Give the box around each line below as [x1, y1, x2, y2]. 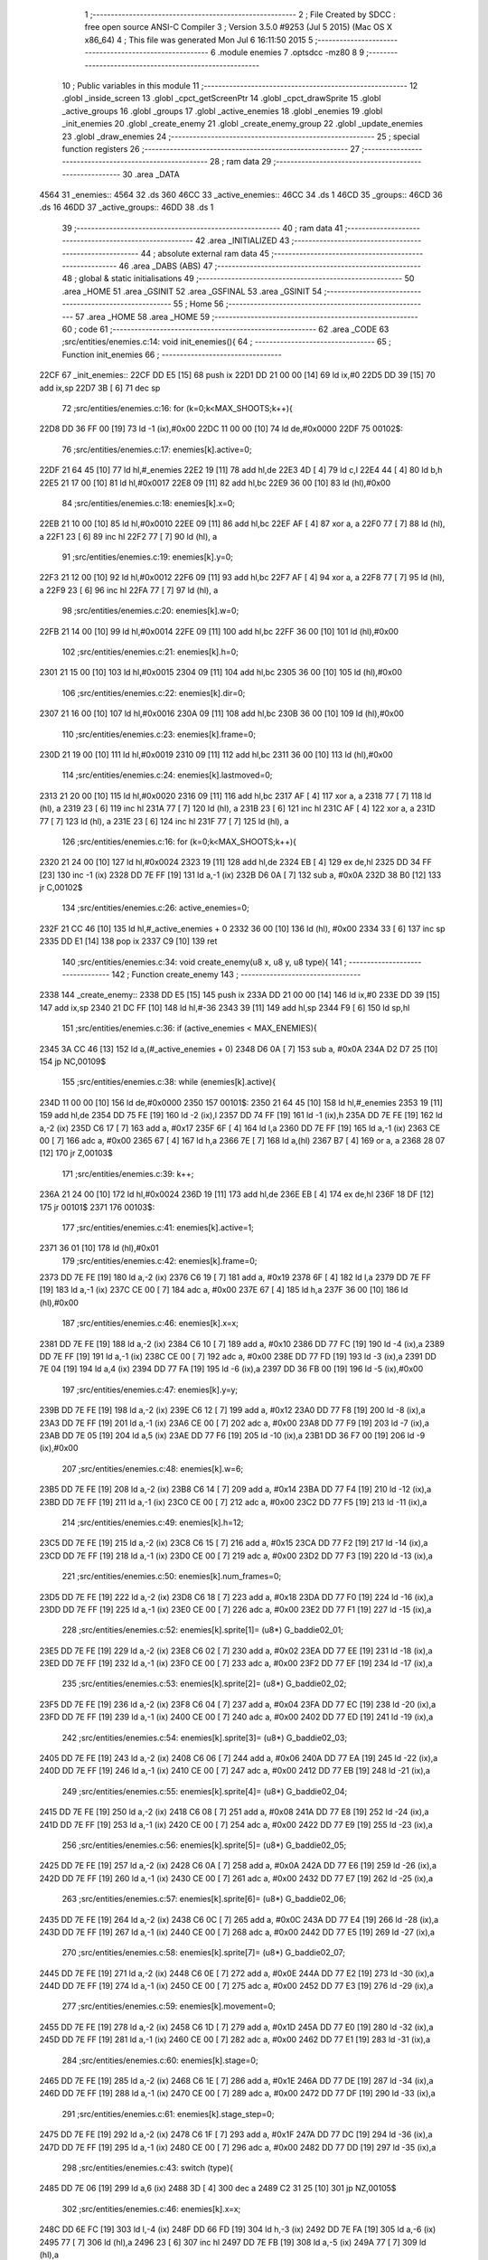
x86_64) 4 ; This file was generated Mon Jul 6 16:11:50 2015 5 [84, 34, 314, 45]
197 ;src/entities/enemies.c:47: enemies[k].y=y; [61, 1384, 239, 1395]
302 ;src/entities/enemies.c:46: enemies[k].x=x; [61, 2203, 241, 2214]
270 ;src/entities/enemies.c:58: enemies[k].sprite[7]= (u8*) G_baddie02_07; [61, 1947, 345, 1958]
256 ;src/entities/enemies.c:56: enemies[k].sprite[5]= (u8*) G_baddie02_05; [61, 1840, 347, 1850]
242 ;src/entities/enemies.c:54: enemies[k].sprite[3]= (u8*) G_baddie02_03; [61, 1732, 348, 1743]
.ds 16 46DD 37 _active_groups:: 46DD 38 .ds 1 [39, 202, 214, 212]
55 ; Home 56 [173, 298, 224, 309]
